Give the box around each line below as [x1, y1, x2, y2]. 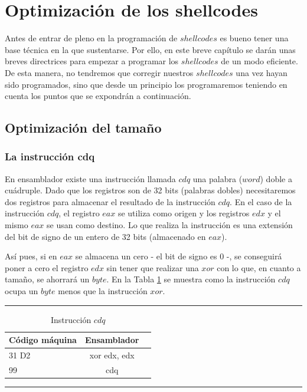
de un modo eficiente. [221, 55, 298, 67]
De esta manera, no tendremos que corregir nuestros [5, 66, 194, 78]
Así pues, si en [5, 250, 57, 262]
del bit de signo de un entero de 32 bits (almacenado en [5, 230, 206, 242]
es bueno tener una [220, 32, 289, 44]
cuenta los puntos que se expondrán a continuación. [5, 90, 191, 102]
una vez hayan [236, 66, 288, 78]
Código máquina [9, 334, 77, 346]
